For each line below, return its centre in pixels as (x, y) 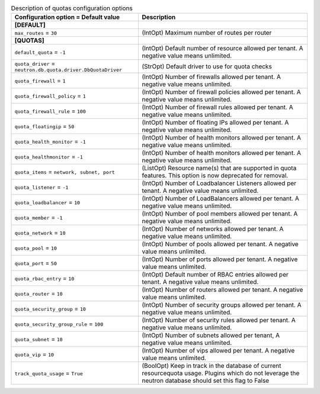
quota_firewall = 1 (40, 81)
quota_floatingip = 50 (44, 126)
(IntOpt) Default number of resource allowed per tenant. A (223, 49)
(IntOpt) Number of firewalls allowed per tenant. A (211, 77)
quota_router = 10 (39, 294)
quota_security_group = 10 (50, 309)
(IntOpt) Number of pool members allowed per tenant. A (220, 214)
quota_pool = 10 (36, 248)
